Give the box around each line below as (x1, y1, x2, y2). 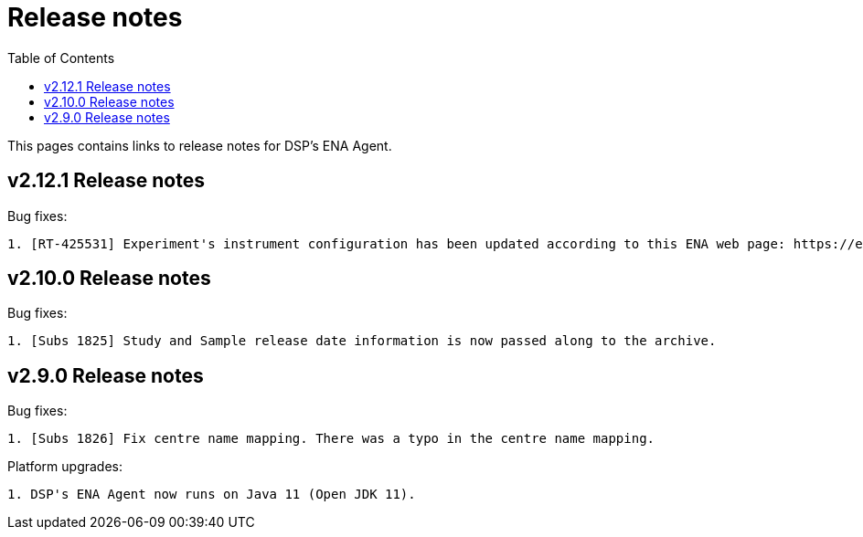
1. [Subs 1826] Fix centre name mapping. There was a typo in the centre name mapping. (7, 431, 655, 447)
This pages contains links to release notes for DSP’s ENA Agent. (7, 137, 392, 153)
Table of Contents (7, 49, 115, 66)
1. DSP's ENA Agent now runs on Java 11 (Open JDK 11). (7, 487, 416, 502)
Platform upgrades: (7, 458, 123, 475)
